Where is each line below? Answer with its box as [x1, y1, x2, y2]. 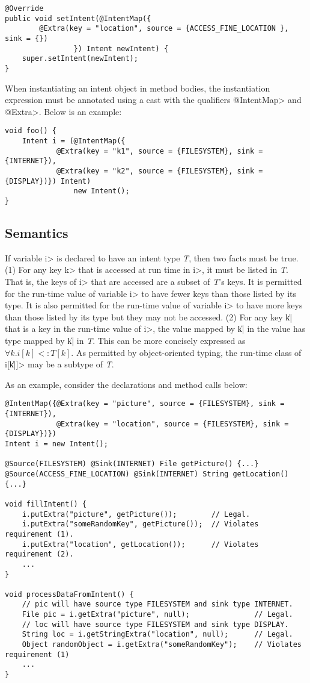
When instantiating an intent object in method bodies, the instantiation [5, 81, 270, 94]
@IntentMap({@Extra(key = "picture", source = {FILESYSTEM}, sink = [5, 399, 285, 408]
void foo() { [5, 126, 56, 136]
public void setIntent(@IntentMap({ [5, 14, 151, 23]
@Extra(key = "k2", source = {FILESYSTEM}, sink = [56, 167, 263, 175]
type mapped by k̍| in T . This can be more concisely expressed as [5, 334, 246, 346]
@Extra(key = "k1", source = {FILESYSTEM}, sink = [56, 146, 263, 155]
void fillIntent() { [5, 499, 87, 508]
